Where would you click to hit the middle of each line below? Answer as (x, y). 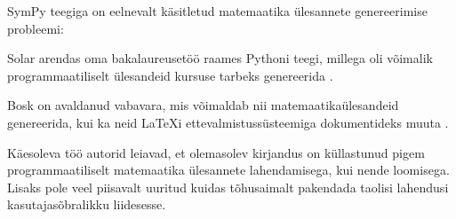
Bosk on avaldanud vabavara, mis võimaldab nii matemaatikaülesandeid (203, 105)
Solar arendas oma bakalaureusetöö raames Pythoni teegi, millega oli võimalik (220, 58)
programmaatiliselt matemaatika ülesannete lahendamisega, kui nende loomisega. (228, 170)
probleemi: (36, 28)
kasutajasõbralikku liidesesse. (87, 204)
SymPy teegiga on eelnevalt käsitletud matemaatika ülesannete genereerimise (217, 11)
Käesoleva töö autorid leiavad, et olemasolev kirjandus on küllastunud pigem (216, 152)
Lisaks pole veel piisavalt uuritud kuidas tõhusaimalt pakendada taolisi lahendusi (228, 187)
